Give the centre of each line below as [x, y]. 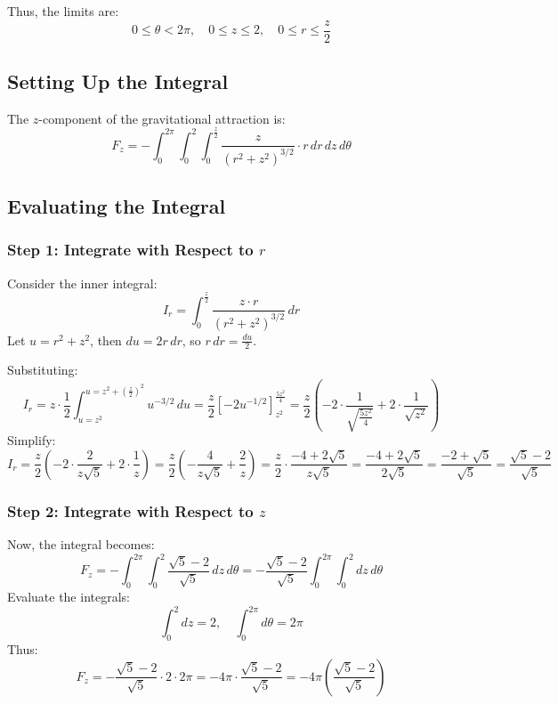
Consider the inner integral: [82, 283]
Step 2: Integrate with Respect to [130, 510]
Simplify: [32, 440]
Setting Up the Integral [118, 81]
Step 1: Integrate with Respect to [130, 250]
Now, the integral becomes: [81, 544]
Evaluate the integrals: [69, 597]
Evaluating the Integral [117, 206]
